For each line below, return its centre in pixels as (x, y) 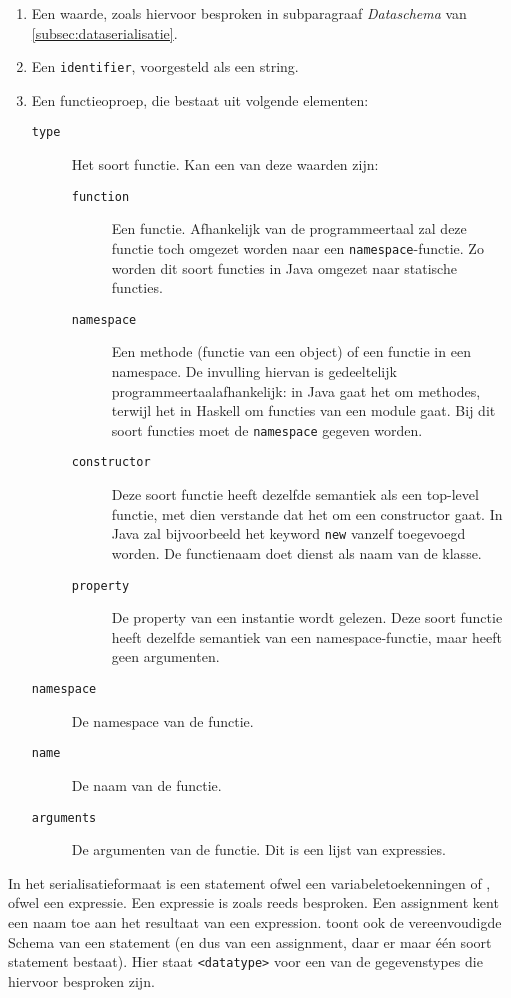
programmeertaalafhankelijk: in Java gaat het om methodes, (296, 390)
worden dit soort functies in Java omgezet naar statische (284, 267)
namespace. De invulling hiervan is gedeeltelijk (254, 371)
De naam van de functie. (146, 784)
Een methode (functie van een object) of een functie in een (291, 351)
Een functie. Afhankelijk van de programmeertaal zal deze (289, 228)
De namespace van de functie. (162, 720)
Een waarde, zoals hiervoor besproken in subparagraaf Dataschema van (249, 13)
